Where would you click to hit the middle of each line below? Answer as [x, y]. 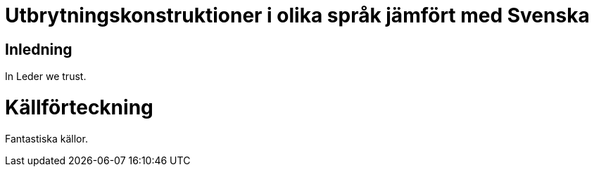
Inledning [39, 49]
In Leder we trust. [46, 77]
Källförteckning [79, 107]
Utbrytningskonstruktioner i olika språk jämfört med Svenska [297, 15]
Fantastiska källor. [46, 138]
